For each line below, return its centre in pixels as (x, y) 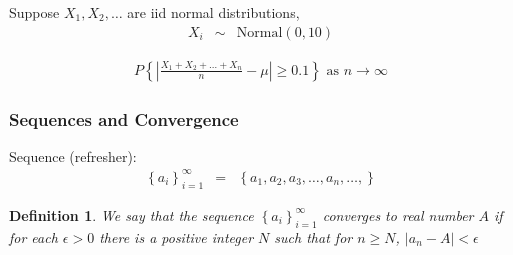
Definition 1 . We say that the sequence (131, 214)
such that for (313, 236)
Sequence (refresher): (73, 155)
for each (33, 236)
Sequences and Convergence (124, 118)
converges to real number (398, 214)
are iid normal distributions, (213, 12)
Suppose (34, 12)
